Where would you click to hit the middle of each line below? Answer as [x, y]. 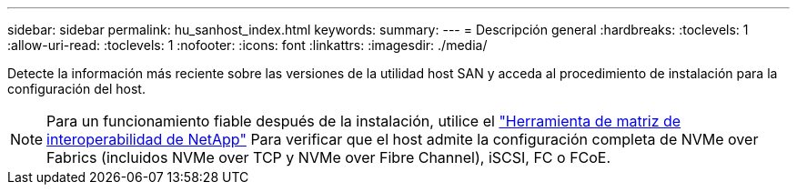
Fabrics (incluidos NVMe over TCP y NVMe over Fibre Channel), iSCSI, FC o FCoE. [329, 157]
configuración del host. [76, 89]
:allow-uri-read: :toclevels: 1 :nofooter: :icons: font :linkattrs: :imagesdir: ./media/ [247, 45]
